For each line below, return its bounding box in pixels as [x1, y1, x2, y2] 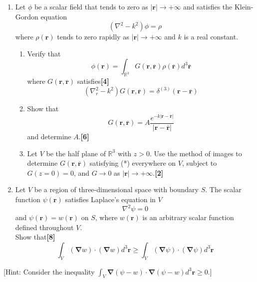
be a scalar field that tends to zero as [34, 1, 148, 11]
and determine [27, 131, 71, 141]
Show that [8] [15, 232, 55, 242]
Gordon [15, 11, 38, 21]
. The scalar [205, 184, 242, 195]
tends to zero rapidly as [57, 31, 129, 42]
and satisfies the [183, 1, 233, 11]
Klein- [234, 1, 254, 11]
